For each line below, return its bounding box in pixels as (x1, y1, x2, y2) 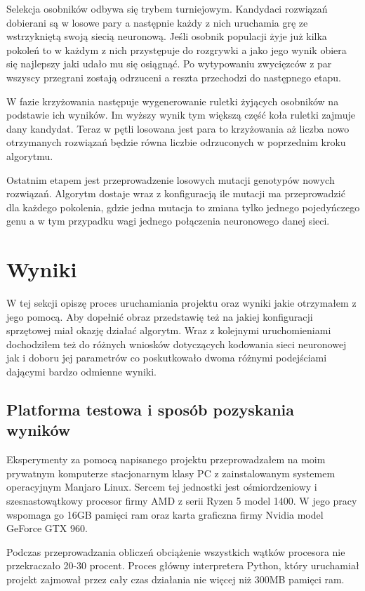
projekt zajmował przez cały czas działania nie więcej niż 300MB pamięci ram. (6, 571, 345, 586)
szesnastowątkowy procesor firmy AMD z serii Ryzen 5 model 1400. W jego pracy (6, 493, 357, 507)
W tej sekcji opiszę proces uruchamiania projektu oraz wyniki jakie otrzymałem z (6, 295, 357, 310)
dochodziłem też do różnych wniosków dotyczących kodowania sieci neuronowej (6, 336, 347, 351)
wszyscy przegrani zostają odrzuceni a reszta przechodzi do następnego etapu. (6, 69, 341, 84)
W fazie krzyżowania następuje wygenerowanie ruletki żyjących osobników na (6, 93, 339, 108)
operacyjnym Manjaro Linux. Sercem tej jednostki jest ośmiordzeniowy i (6, 479, 317, 494)
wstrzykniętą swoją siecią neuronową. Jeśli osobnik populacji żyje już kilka (6, 29, 327, 44)
